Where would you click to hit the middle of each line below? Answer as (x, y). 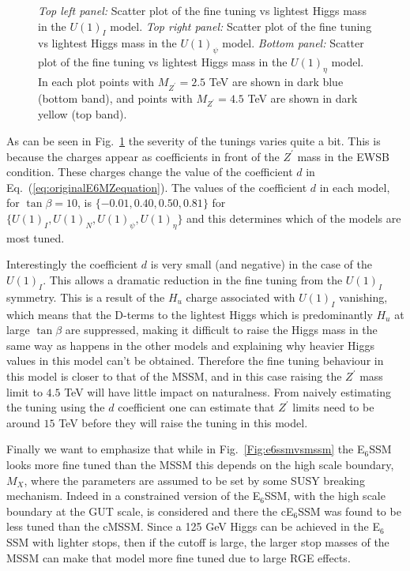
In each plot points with (96, 81)
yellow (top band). (83, 114)
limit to (24, 391)
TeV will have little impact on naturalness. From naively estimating (228, 391)
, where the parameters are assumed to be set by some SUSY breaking (194, 480)
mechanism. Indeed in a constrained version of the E (134, 496)
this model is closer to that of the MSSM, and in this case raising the (174, 376)
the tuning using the (56, 407)
